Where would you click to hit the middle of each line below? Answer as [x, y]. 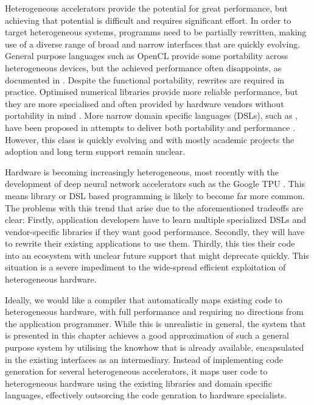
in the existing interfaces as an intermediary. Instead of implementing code [144, 359]
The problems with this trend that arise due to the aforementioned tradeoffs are [154, 207]
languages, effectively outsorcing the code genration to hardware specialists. [146, 395]
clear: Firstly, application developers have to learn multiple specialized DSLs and [155, 220]
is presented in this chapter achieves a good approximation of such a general [147, 335]
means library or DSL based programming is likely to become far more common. [155, 195]
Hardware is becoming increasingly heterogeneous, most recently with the [142, 171]
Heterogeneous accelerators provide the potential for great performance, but [146, 8]
